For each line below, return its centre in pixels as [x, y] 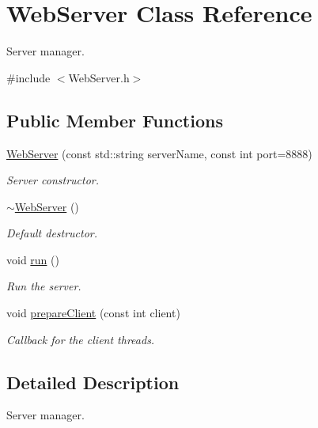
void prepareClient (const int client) [93, 313]
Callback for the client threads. [81, 339]
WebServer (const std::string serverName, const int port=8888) [159, 153]
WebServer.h [99, 77]
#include [28, 77]
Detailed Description [93, 382]
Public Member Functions [115, 120]
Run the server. [44, 286]
